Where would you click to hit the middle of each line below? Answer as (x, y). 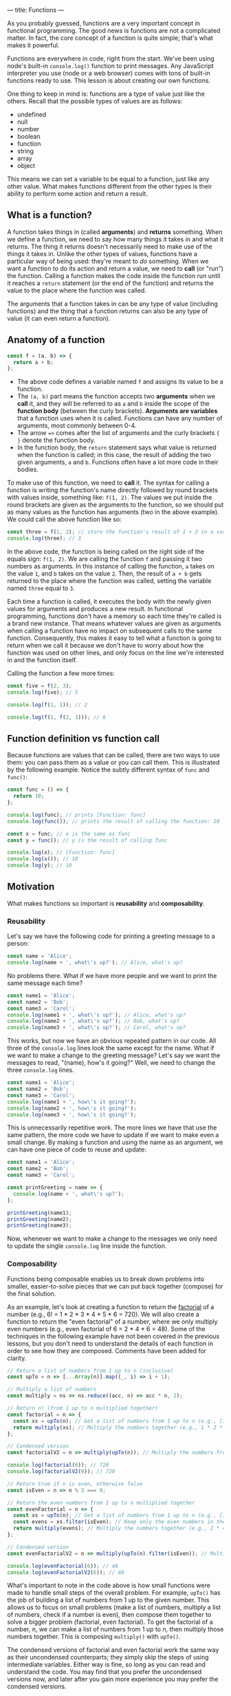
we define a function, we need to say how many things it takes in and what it (115, 239)
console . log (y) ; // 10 (40, 866)
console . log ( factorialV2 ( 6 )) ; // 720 (61, 1472)
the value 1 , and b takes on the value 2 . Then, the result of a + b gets (104, 573)
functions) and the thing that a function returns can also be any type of (108, 311)
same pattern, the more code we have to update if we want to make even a (113, 1135)
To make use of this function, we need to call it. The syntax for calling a (108, 483)
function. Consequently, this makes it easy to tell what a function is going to (114, 638)
